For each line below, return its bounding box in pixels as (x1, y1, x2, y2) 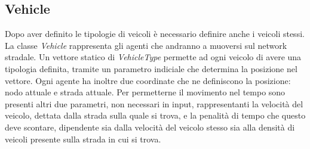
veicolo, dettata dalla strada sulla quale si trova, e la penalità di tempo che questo (5, 109, 306, 122)
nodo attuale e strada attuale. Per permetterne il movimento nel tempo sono (5, 86, 286, 98)
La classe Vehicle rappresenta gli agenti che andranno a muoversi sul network (5, 39, 287, 51)
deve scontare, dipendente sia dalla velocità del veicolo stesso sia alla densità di (5, 120, 295, 133)
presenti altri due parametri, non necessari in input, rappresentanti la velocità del (5, 97, 303, 110)
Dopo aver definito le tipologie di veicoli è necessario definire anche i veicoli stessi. (5, 27, 305, 40)
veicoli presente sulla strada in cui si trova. (5, 132, 161, 145)
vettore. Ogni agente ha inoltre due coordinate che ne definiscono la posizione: (5, 74, 291, 86)
